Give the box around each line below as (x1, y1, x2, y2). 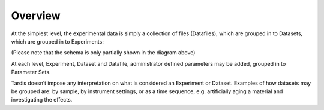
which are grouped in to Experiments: (11, 38, 104, 45)
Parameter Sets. (11, 69, 51, 76)
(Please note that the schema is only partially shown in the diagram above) (11, 49, 196, 56)
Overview (11, 9, 61, 22)
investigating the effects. (11, 96, 73, 103)
